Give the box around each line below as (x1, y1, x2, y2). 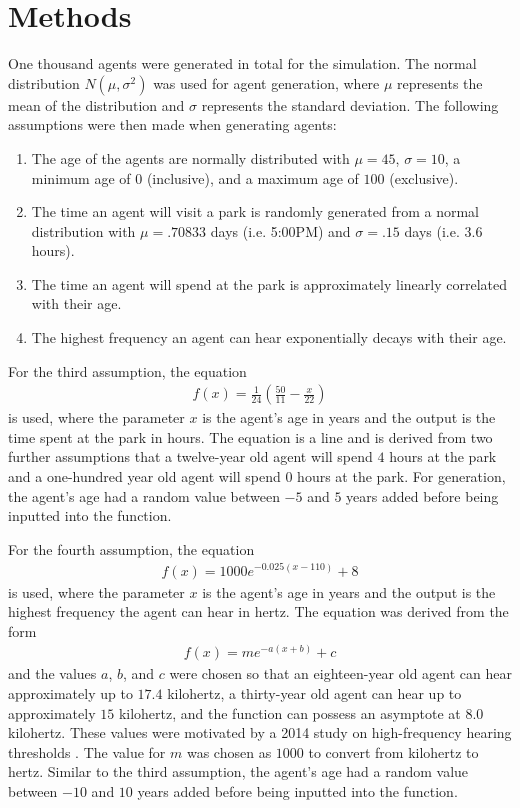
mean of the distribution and (8, 94, 185, 115)
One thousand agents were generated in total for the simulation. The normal (8, 53, 477, 74)
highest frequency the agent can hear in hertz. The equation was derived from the (8, 601, 509, 622)
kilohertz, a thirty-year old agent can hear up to (167, 682, 462, 703)
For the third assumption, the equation (8, 360, 247, 381)
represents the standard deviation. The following (201, 94, 499, 115)
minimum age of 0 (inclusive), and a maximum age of (31, 167, 359, 188)
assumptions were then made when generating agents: (8, 114, 337, 135)
